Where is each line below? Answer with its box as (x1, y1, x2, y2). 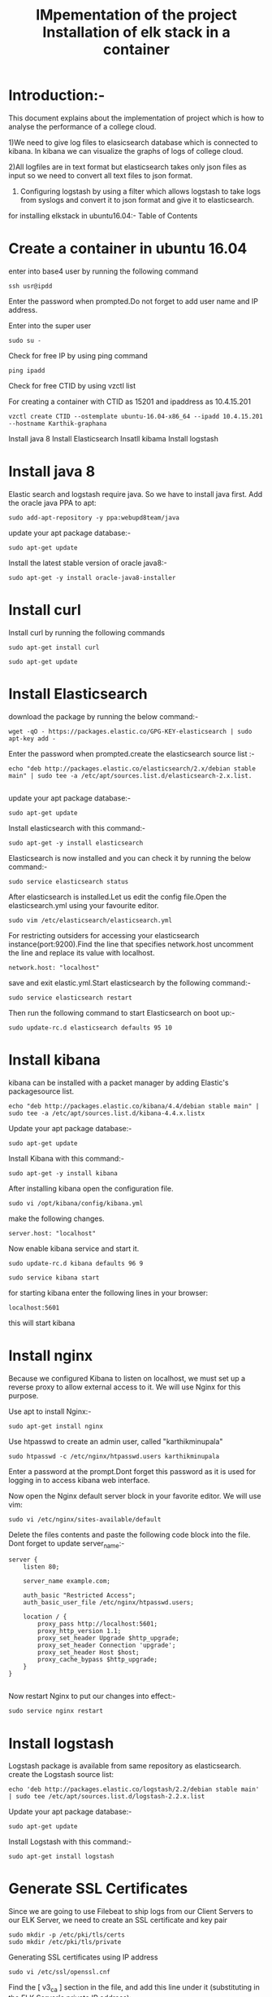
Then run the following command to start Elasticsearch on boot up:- (8, 1007, 235, 1017)
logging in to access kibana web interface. (8, 1475, 150, 1485)
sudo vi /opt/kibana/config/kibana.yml (8, 1199, 144, 1207)
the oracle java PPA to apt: (8, 498, 97, 507)
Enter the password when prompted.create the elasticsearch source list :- (8, 748, 255, 758)
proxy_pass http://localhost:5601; (37, 1620, 158, 1628)
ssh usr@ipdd (8, 282, 53, 290)
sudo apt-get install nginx (8, 1422, 104, 1430)
